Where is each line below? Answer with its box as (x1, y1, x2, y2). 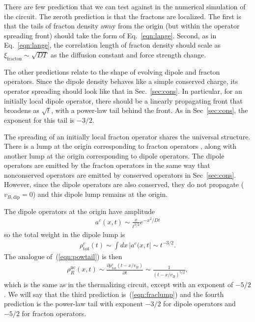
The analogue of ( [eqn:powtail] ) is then (4, 251, 122, 261)
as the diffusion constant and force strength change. (50, 49, 206, 59)
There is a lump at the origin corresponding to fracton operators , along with (4, 141, 237, 151)
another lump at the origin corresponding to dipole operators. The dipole (4, 150, 225, 161)
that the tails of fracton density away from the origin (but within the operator (4, 21, 240, 31)
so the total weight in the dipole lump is (4, 229, 125, 239)
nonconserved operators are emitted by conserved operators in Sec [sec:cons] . (4, 169, 236, 180)
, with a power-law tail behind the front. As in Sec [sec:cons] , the (51, 105, 248, 115)
